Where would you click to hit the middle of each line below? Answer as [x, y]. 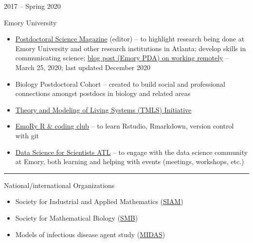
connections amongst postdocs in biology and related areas [103, 93]
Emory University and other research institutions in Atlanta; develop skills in [131, 48]
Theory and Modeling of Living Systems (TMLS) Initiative [103, 109]
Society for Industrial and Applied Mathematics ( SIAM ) [99, 201]
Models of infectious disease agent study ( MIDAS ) [90, 234]
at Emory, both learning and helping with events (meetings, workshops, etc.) [130, 161]
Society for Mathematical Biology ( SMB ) [77, 217]
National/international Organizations [59, 185]
